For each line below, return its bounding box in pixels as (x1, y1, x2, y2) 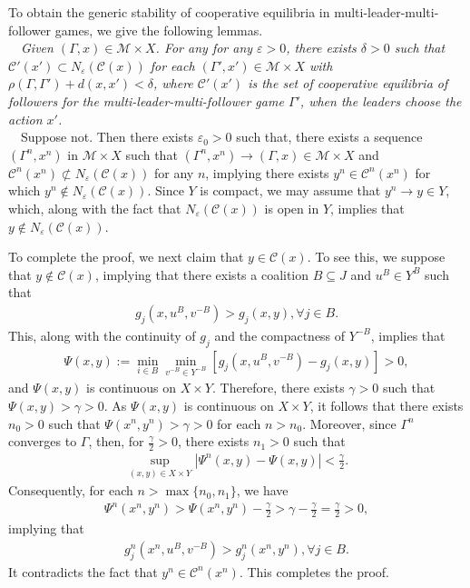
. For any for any (155, 38, 253, 57)
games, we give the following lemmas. (54, 20, 263, 39)
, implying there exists (205, 163, 329, 182)
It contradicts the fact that (8, 562, 158, 581)
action (8, 109, 43, 128)
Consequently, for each (8, 481, 133, 500)
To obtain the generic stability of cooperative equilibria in (8, 3, 330, 21)
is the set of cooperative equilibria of (248, 74, 448, 93)
